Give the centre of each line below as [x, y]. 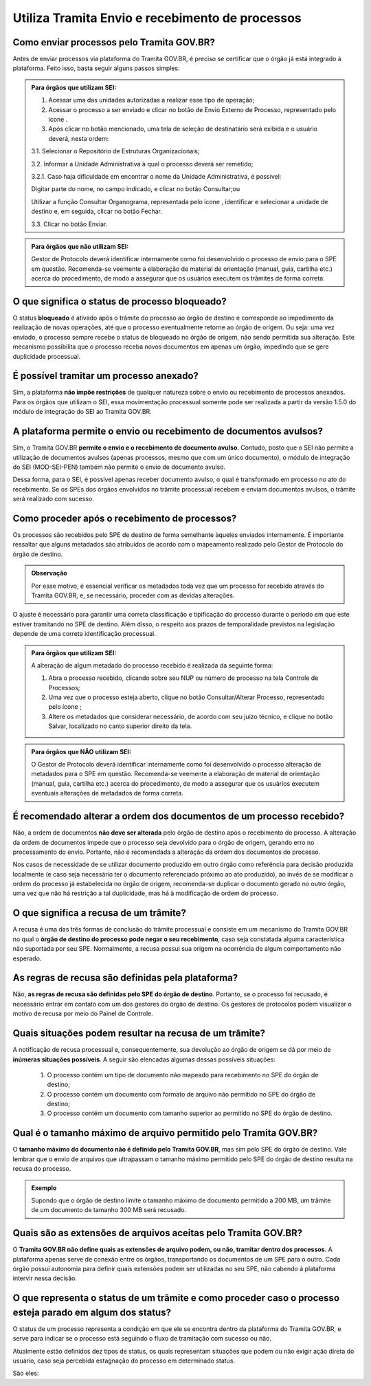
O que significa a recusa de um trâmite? [100, 913]
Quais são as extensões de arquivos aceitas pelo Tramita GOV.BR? [158, 1233]
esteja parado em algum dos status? [92, 1312]
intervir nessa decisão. [45, 1278]
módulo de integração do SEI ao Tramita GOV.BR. [82, 412]
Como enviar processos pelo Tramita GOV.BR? [114, 42]
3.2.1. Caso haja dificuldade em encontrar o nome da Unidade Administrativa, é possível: [156, 176]
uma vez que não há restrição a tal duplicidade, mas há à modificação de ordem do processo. [145, 893]
